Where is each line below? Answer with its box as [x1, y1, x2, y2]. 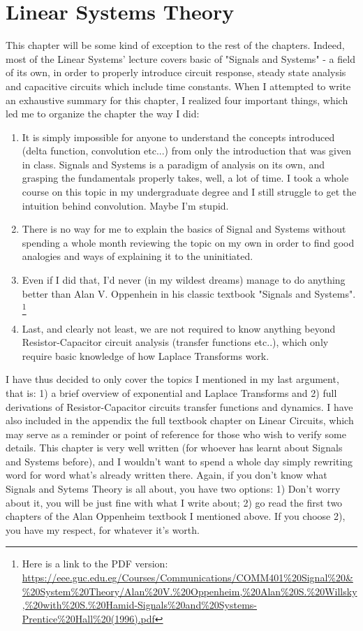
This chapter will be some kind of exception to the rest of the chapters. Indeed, [6, 38, 345, 52]
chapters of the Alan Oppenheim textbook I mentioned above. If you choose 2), [6, 509, 346, 523]
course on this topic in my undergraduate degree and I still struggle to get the [22, 184, 357, 199]
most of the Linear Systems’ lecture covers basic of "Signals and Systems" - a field [6, 51, 355, 66]
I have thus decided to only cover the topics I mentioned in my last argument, [6, 372, 339, 386]
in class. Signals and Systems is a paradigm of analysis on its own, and [22, 157, 325, 171]
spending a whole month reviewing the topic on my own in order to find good [22, 235, 355, 249]
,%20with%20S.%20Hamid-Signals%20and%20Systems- [22, 597, 258, 612]
